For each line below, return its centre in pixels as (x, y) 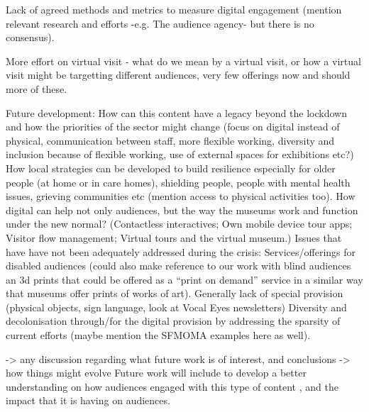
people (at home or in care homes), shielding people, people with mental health (178, 182)
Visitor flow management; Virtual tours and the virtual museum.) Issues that (174, 237)
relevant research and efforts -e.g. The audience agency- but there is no (160, 23)
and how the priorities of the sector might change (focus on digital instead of (173, 127)
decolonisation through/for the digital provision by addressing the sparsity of (173, 321)
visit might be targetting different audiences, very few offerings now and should (178, 75)
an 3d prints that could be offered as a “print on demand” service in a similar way (184, 279)
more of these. (37, 88)
